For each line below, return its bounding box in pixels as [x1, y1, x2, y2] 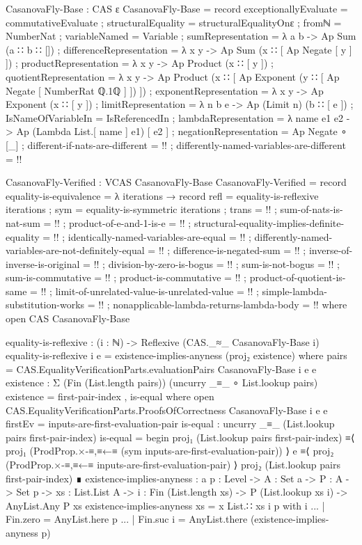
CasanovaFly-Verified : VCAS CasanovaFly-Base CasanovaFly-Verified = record [6, 175, 347, 189]
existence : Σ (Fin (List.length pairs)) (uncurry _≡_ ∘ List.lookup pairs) [6, 375, 318, 390]
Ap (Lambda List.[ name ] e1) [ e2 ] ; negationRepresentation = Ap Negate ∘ [16, 124, 347, 139]
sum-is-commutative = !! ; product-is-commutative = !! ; [6, 270, 246, 285]
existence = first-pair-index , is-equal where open [6, 389, 214, 404]
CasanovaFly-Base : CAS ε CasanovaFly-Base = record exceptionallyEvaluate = [6, 1, 348, 15]
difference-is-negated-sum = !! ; [173, 243, 306, 258]
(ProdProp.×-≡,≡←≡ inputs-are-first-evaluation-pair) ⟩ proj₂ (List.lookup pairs [6, 457, 340, 471]
